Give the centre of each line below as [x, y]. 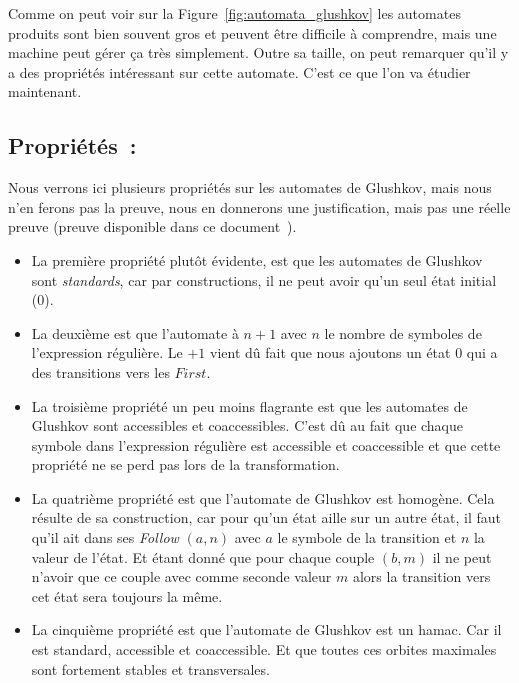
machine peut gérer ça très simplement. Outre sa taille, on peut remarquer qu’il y [258, 52]
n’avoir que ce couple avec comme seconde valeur [181, 576]
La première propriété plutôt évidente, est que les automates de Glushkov [257, 259]
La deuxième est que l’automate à [135, 332]
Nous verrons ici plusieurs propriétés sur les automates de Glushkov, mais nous [250, 187]
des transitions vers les [100, 371]
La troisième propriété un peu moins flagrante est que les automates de [249, 405]
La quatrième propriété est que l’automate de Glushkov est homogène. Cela [263, 497]
